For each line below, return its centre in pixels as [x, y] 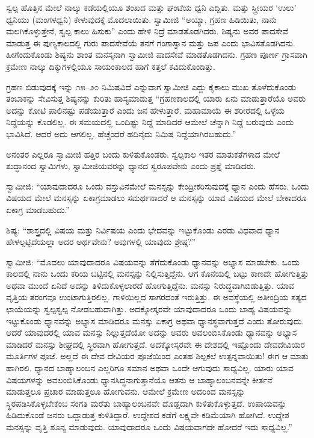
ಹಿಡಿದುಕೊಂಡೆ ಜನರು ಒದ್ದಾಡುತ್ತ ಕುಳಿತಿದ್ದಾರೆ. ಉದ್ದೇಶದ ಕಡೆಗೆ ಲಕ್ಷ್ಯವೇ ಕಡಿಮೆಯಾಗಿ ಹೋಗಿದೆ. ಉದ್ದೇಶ [148, 415]
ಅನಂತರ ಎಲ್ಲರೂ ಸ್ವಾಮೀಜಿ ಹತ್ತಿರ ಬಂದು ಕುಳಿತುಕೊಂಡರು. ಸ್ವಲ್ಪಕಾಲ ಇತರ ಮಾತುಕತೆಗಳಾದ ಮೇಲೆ [143, 154]
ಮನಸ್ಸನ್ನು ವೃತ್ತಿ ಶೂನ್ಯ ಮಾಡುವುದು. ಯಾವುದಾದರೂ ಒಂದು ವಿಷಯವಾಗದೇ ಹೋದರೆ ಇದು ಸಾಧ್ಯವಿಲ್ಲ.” [149, 427]
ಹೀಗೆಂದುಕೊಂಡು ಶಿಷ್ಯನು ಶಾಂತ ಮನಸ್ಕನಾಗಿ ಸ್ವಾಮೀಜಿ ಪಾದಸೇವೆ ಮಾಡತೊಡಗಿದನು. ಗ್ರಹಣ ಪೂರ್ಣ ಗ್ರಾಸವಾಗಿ [157, 54]
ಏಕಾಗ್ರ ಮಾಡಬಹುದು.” [38, 209]
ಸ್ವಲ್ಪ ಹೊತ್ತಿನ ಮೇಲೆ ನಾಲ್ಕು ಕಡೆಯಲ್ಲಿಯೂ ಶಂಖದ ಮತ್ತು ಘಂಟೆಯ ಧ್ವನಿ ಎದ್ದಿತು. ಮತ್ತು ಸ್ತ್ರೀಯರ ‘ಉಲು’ [151, 7]
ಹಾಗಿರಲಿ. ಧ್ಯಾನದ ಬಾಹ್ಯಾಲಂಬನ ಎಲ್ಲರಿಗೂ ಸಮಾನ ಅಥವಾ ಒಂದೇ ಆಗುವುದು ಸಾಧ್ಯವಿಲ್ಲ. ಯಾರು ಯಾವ [150, 368]
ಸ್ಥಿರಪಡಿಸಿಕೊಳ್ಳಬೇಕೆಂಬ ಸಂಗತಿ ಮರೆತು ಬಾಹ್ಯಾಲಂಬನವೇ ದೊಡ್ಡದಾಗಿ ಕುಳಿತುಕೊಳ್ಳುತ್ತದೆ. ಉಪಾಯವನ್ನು [146, 403]
